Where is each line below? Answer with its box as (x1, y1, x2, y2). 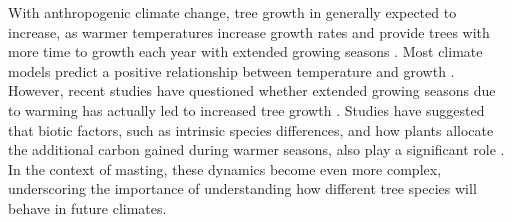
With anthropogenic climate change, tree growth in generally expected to (8, 2, 457, 22)
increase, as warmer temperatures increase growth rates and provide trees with (8, 21, 490, 42)
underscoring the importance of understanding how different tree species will (8, 178, 477, 199)
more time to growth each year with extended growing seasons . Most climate (8, 41, 483, 62)
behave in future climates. (8, 197, 167, 218)
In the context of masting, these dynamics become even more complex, (8, 158, 442, 179)
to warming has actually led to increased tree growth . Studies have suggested (8, 99, 485, 120)
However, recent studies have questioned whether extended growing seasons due (8, 80, 496, 101)
